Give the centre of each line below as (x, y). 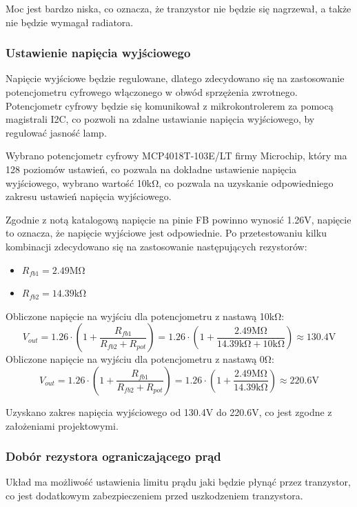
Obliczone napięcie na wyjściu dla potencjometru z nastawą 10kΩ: (145, 316)
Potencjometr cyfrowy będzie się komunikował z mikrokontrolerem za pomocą (170, 105)
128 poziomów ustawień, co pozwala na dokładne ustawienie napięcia (151, 169)
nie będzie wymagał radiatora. (70, 22)
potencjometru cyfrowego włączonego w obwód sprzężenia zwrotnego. (152, 92)
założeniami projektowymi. (62, 425)
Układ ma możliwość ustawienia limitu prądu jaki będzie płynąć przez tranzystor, (178, 482)
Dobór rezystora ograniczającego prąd (113, 456)
